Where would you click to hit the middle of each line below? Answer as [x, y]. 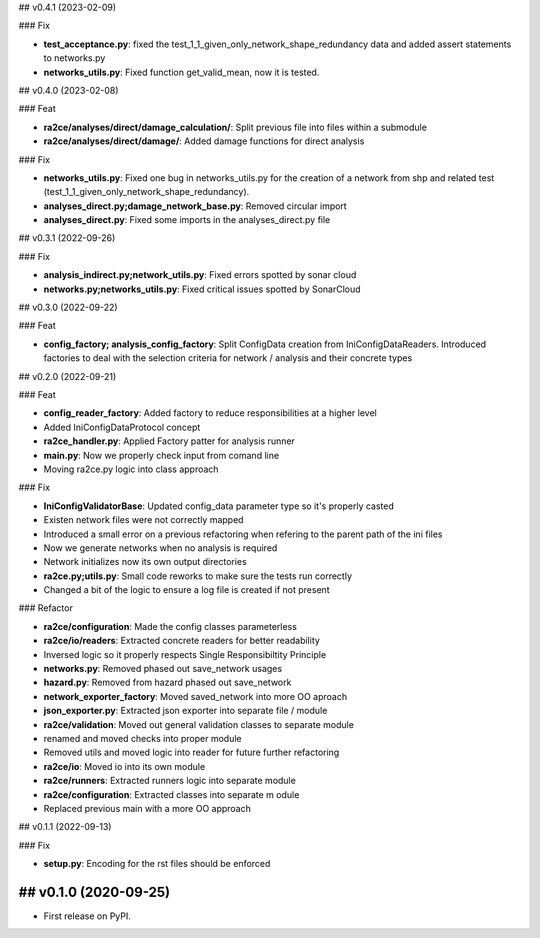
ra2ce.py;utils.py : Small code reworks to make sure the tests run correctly [198, 576]
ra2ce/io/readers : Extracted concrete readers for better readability [181, 641]
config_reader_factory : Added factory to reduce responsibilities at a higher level [210, 413]
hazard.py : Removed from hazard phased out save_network [167, 682]
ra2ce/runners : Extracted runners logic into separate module [170, 781]
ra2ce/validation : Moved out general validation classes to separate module [199, 724]
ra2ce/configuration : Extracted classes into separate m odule [171, 794]
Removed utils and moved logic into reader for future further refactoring [191, 752]
